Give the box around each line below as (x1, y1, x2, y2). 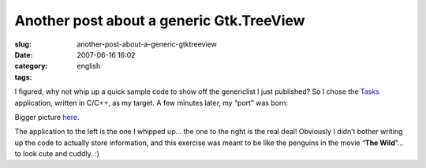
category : (14, 62, 48, 71)
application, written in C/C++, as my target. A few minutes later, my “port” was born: (14, 98, 289, 107)
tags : (14, 72, 32, 82)
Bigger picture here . (14, 112, 80, 121)
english (77, 62, 101, 71)
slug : (14, 39, 32, 49)
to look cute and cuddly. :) (14, 149, 100, 159)
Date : (14, 50, 33, 59)
